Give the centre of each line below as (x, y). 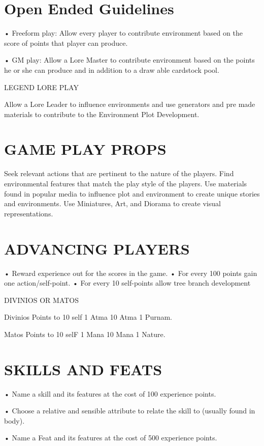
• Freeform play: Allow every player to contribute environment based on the (123, 33)
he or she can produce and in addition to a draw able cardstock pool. (112, 69)
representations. (29, 213)
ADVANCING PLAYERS (97, 248)
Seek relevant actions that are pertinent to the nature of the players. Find (119, 173)
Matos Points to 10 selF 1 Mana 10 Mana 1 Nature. (85, 334)
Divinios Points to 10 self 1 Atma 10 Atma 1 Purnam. (88, 317)
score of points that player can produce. (66, 43)
